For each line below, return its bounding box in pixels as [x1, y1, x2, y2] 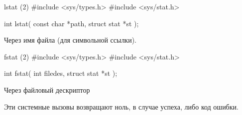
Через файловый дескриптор [4, 84, 90, 95]
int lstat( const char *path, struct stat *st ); [4, 18, 139, 28]
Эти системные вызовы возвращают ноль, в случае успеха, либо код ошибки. [4, 101, 239, 112]
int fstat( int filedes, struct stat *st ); [4, 68, 118, 78]
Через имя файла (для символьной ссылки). [4, 35, 137, 45]
